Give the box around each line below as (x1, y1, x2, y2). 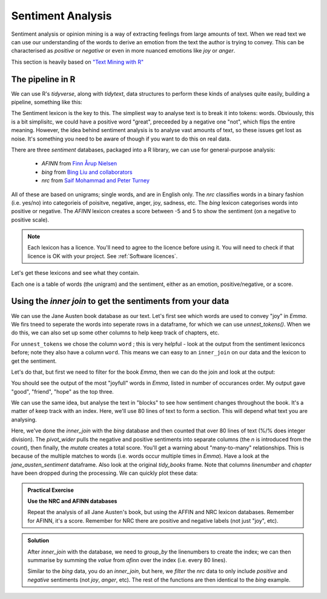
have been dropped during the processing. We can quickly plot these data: (11, 469, 198, 477)
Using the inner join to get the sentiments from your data (11, 296, 230, 306)
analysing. (11, 415, 37, 423)
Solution (27, 537, 50, 544)
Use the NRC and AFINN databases (27, 497, 117, 505)
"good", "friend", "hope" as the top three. (11, 388, 114, 395)
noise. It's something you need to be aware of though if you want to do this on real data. (11, 135, 231, 142)
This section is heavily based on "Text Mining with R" (11, 58, 144, 65)
